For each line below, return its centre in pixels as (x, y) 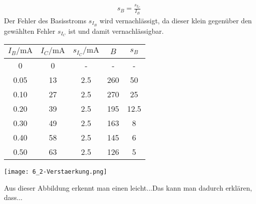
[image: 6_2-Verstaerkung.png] (56, 172)
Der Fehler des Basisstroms (45, 20)
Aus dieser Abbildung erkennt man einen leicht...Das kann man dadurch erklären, (128, 187)
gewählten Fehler (30, 31)
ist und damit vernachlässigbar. (116, 31)
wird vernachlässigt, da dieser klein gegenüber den (176, 20)
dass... (13, 197)
